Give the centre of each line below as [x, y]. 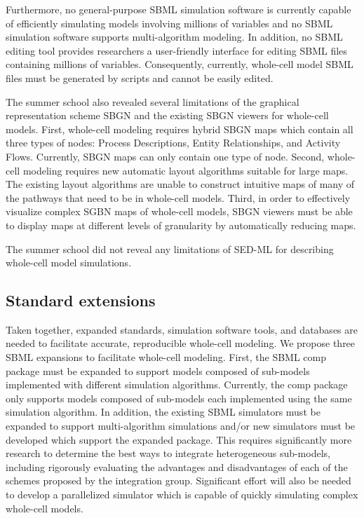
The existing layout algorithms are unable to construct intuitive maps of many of [180, 184]
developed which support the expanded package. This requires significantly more [179, 439]
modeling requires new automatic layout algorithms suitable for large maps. [186, 170]
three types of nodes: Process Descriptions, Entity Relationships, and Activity [173, 143]
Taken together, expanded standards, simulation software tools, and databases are [182, 329]
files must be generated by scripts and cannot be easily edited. [140, 77]
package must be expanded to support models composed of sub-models [158, 370]
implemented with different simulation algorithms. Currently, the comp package [177, 384]
